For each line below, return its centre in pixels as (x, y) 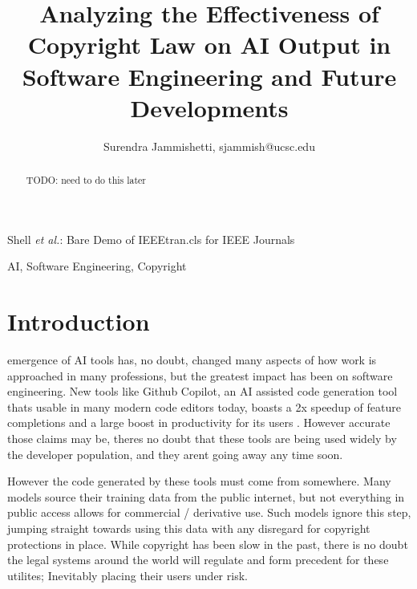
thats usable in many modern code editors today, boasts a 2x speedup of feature (204, 406)
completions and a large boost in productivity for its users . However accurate (199, 422)
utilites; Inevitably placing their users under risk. (128, 575)
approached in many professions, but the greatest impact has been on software (200, 375)
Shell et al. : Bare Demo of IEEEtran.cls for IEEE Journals (151, 239)
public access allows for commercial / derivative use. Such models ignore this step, (209, 512)
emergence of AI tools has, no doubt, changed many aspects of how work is (192, 360)
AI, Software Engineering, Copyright (97, 266)
